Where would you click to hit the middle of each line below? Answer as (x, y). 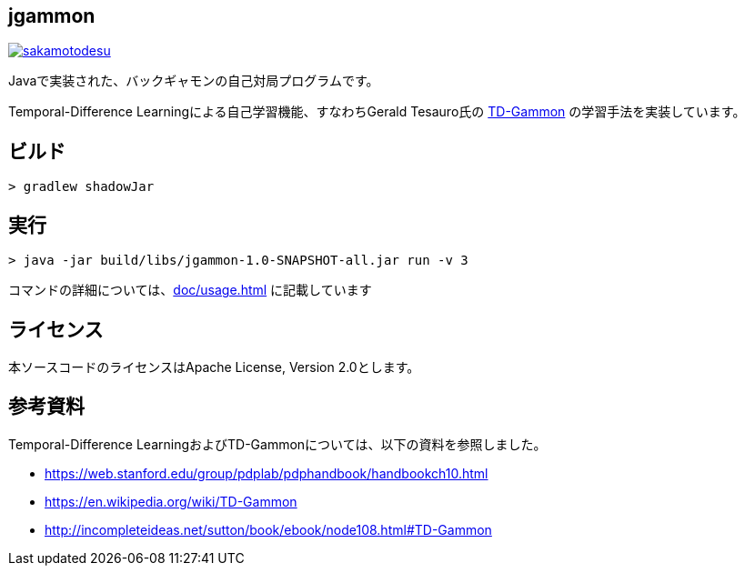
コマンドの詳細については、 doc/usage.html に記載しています (190, 290)
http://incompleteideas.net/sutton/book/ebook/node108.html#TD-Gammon (268, 529)
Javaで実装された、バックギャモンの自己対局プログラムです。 (194, 81)
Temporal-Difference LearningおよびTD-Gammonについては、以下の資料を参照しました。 (277, 444)
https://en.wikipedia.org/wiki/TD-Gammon (171, 501)
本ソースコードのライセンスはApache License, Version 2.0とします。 (214, 367)
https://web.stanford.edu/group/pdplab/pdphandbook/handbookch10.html (267, 473)
